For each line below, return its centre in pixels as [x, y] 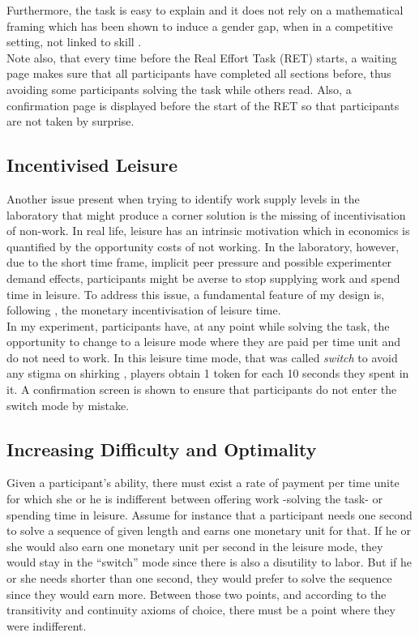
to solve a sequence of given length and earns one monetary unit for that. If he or [209, 530]
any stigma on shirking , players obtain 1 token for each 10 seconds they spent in [208, 373]
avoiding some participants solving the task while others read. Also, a [179, 89]
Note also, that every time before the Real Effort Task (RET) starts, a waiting [202, 57]
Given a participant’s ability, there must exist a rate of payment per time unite [203, 483]
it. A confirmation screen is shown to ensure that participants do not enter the [202, 389]
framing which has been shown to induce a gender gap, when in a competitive [200, 26]
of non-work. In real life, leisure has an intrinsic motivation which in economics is [208, 231]
